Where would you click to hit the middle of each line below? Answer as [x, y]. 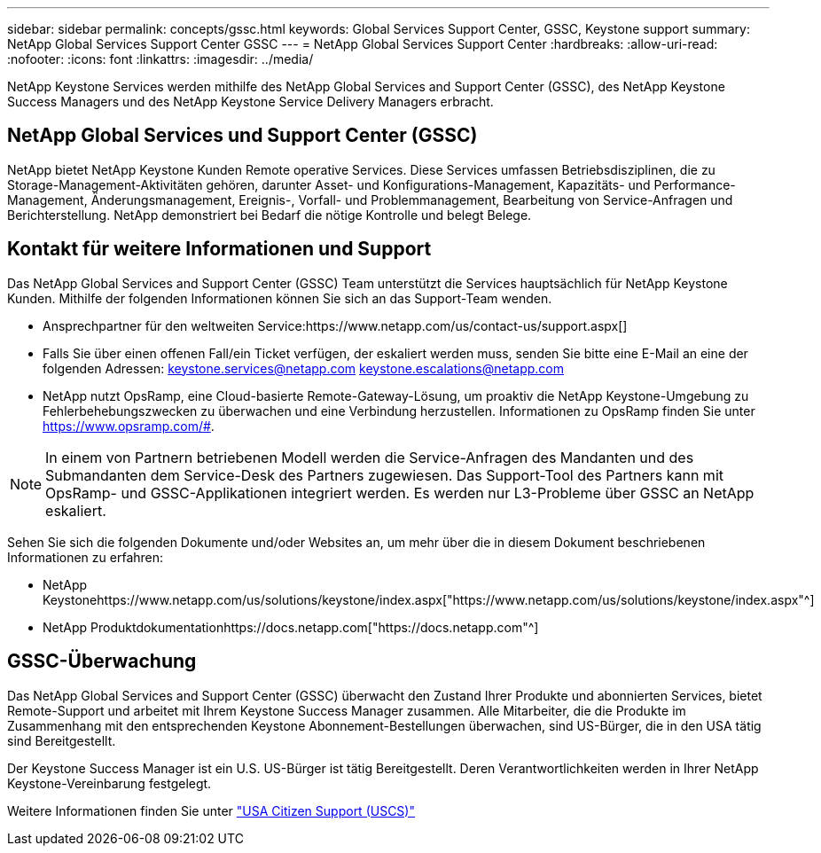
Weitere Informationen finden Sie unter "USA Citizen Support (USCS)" [211, 810]
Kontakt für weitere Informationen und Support [219, 249]
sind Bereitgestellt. [62, 740]
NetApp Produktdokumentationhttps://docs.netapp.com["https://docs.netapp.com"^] [291, 627]
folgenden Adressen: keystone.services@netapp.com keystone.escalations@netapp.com [303, 368]
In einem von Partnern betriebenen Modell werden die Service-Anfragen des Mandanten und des [370, 457]
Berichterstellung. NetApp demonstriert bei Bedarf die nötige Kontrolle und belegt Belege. [270, 215]
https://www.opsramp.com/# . [129, 426]
